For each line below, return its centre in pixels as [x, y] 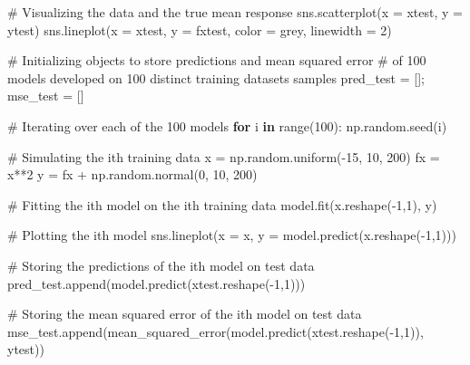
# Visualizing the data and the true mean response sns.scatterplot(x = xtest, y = [235, 12]
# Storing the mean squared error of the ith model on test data [185, 314]
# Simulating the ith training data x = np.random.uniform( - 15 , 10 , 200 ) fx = [224, 156]
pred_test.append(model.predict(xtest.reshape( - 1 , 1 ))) [157, 283]
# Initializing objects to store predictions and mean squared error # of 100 [217, 60]
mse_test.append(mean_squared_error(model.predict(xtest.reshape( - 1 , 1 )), [215, 331]
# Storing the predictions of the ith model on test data [161, 265]
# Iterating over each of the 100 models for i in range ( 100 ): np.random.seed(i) [227, 125]
